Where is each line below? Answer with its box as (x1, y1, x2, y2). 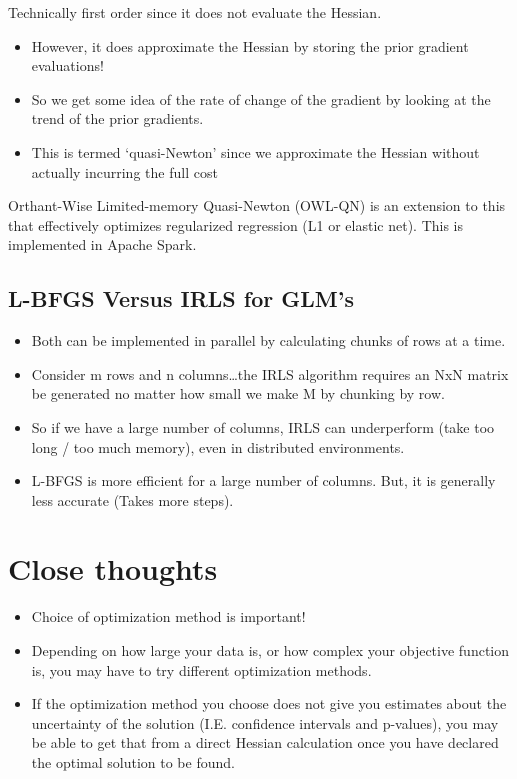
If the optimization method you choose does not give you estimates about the (31, 693, 507, 714)
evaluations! (31, 55, 104, 76)
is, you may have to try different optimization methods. (31, 659, 372, 680)
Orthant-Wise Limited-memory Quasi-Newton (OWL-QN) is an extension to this (8, 195, 506, 216)
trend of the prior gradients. (31, 108, 204, 129)
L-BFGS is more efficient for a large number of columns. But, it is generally (31, 470, 496, 491)
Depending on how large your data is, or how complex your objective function (31, 640, 510, 661)
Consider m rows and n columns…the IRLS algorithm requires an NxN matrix (31, 363, 509, 384)
